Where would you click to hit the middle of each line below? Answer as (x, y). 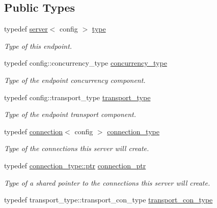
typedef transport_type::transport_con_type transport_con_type (108, 200)
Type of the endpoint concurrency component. (75, 80)
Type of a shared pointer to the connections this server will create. (107, 182)
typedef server (26, 29)
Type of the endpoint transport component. (70, 114)
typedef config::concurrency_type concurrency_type (86, 63)
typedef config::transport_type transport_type (77, 97)
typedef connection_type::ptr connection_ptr (75, 165)
